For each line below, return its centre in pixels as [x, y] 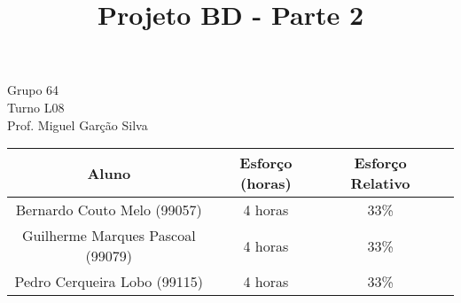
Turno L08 [36, 107]
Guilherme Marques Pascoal [109, 236]
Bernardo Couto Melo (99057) [109, 210]
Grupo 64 [33, 90]
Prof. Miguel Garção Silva [78, 124]
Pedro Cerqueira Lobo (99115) [109, 282]
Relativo [380, 183]
